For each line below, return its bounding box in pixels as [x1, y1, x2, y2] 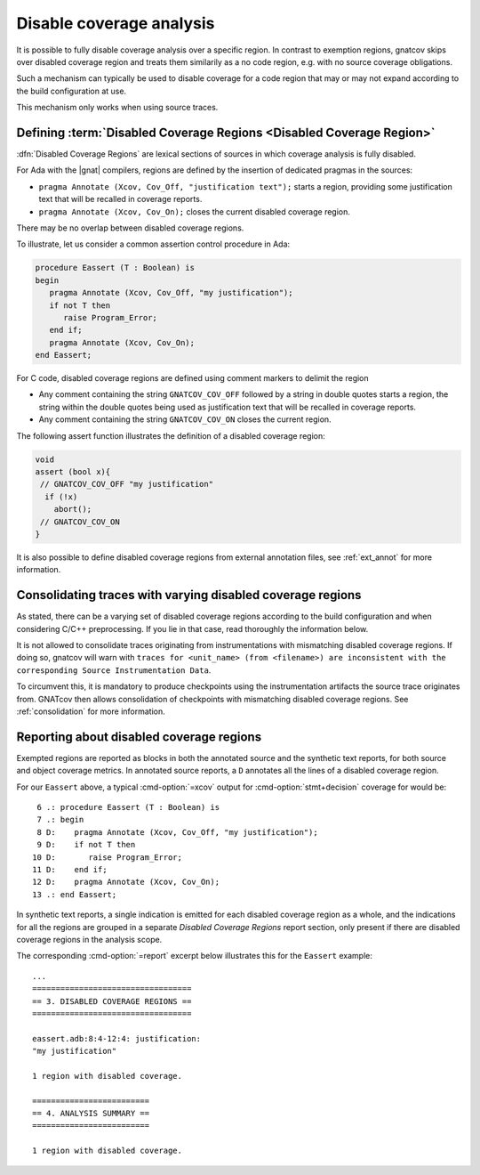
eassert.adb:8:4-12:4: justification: [32, 1033, 202, 1043]
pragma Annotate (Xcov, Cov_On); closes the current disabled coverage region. [38, 206, 351, 217]
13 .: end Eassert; [32, 889, 117, 899]
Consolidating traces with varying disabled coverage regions [16, 587, 362, 603]
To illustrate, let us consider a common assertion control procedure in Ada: [16, 239, 291, 249]
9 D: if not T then [36, 839, 136, 850]
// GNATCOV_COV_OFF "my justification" [40, 479, 213, 490]
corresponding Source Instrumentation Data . [16, 664, 212, 676]
